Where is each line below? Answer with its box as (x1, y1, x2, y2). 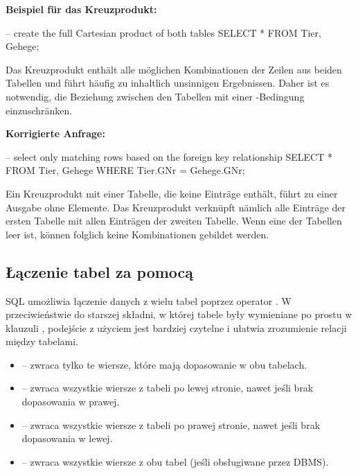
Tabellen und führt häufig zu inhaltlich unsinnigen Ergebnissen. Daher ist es (6, 76, 330, 90)
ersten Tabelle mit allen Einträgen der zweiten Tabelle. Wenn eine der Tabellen (6, 213, 342, 228)
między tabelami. (6, 334, 78, 349)
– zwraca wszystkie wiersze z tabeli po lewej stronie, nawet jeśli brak (21, 380, 314, 395)
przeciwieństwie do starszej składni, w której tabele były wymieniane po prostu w (6, 307, 352, 322)
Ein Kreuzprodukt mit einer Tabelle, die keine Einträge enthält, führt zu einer (6, 186, 338, 200)
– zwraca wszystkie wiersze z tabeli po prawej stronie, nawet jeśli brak (21, 417, 321, 432)
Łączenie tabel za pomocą (6, 261, 194, 282)
